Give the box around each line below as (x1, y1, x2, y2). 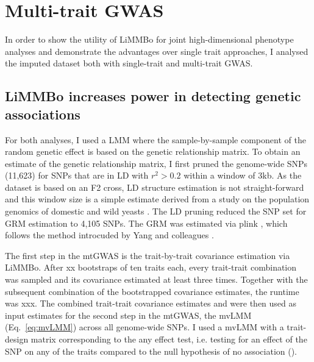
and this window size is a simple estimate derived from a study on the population (5, 193, 310, 205)
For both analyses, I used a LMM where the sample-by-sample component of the (5, 133, 306, 146)
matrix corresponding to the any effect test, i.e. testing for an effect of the (30, 333, 307, 345)
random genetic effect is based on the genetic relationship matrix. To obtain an (5, 145, 301, 158)
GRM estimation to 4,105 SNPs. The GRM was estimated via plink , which (5, 216, 288, 229)
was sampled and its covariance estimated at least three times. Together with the (5, 273, 308, 286)
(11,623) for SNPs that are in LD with (5, 169, 149, 182)
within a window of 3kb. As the (184, 169, 302, 182)
